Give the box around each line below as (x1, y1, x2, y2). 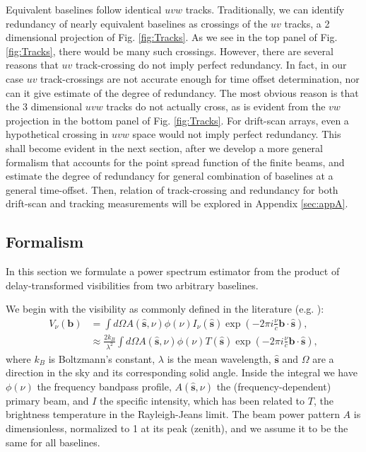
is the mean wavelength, (167, 351, 271, 366)
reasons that (6, 57, 59, 72)
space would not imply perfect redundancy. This (132, 127, 341, 141)
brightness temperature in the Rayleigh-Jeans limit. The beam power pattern (6, 407, 340, 422)
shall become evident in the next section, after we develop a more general (6, 140, 323, 155)
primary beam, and (6, 393, 89, 407)
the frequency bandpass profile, (37, 378, 172, 393)
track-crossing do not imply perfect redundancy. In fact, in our (76, 57, 347, 72)
